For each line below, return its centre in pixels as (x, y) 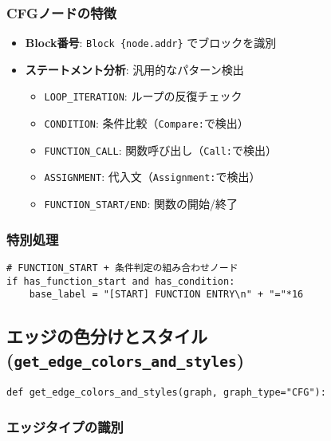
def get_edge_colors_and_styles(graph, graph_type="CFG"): (166, 393)
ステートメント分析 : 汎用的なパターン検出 (134, 69)
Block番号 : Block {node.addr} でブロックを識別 (151, 43)
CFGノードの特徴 (61, 12)
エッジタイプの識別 (65, 426)
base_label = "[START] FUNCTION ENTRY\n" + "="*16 (166, 295)
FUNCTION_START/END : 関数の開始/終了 (141, 204)
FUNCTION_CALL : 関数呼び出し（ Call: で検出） (161, 150)
